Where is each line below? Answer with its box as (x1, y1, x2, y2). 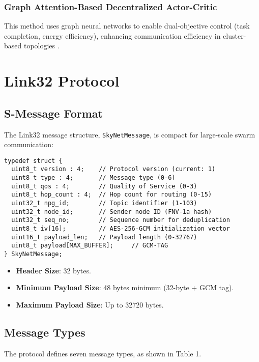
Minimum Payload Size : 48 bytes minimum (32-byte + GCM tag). (16, 282, 234, 293)
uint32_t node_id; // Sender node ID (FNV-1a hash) (11, 208, 212, 215)
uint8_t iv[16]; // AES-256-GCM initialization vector (11, 225, 230, 233)
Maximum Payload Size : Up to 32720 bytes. (16, 299, 164, 310)
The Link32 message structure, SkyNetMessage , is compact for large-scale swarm (4, 129, 255, 140)
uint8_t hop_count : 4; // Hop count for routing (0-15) (11, 191, 212, 199)
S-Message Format (4, 105, 103, 121)
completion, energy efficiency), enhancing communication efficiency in (4, 30, 221, 41)
